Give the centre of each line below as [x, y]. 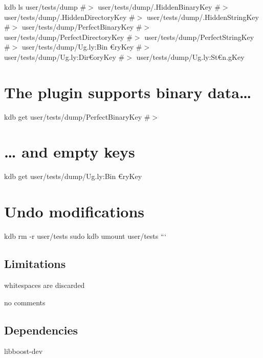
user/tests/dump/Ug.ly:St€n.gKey [190, 57]
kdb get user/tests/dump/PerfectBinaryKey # [77, 116]
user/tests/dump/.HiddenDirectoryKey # [70, 17]
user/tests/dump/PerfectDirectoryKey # [68, 37]
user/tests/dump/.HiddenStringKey [203, 17]
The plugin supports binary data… [128, 92]
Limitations [35, 264]
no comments [25, 302]
